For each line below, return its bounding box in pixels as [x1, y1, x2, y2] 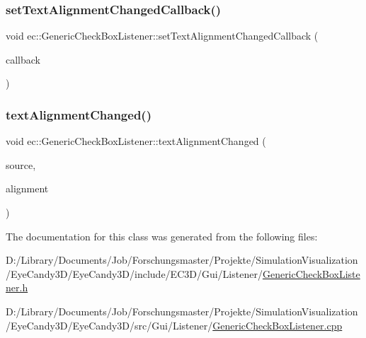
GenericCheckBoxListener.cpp [212, 317, 343, 332]
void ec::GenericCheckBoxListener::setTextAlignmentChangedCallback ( [6, 28, 319, 43]
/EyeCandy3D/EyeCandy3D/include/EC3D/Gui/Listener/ [6, 266, 263, 281]
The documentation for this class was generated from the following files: [6, 228, 318, 243]
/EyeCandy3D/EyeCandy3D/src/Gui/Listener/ [6, 317, 213, 332]
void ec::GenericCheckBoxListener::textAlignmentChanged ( [6, 134, 266, 148]
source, [6, 157, 36, 172]
